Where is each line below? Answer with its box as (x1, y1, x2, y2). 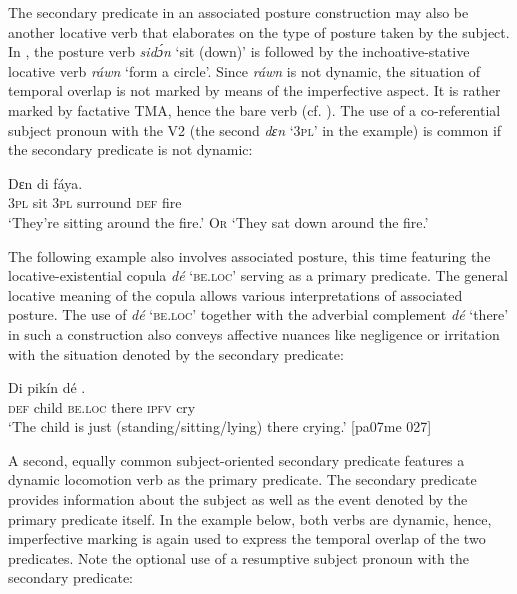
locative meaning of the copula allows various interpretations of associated (8, 284, 463, 305)
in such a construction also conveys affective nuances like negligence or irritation (8, 323, 500, 344)
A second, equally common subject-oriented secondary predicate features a (8, 449, 465, 470)
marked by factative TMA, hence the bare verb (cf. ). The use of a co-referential (8, 99, 501, 120)
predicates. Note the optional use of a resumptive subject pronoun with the (8, 547, 469, 568)
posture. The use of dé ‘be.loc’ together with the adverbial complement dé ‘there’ (8, 304, 509, 325)
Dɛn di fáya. (8, 172, 83, 193)
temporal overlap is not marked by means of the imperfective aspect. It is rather (8, 80, 501, 101)
